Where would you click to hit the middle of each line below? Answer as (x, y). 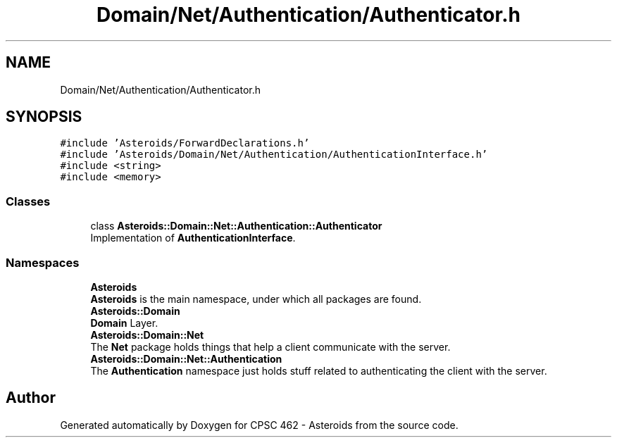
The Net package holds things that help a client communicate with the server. (270, 347)
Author (31, 398)
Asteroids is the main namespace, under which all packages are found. (256, 299)
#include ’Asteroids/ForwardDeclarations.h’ (185, 143)
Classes (28, 201)
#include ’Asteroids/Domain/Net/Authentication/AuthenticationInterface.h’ (274, 155)
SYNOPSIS (44, 117)
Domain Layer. (124, 323)
